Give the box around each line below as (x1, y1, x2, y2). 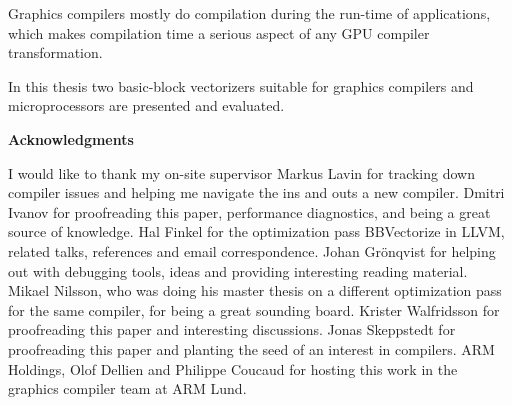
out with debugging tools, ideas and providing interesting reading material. (8, 260, 468, 281)
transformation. (8, 42, 103, 63)
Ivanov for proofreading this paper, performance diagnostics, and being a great (8, 201, 491, 222)
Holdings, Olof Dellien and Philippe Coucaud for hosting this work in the (8, 358, 458, 379)
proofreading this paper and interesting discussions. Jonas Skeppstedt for (8, 319, 456, 340)
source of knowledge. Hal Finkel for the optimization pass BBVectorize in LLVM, (8, 221, 505, 242)
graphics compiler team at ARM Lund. (8, 378, 247, 399)
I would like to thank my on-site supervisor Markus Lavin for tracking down (8, 162, 475, 183)
